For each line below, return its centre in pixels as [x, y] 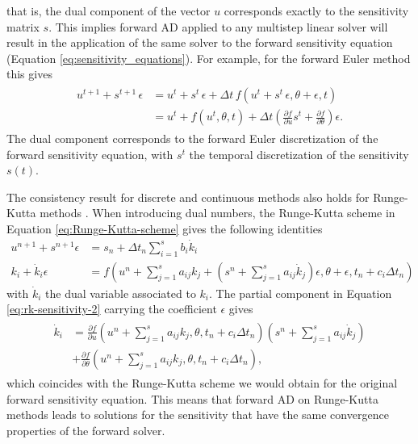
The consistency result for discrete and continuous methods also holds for [188, 197]
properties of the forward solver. [86, 430]
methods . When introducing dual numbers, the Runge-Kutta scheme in [217, 213]
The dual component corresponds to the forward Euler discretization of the [192, 138]
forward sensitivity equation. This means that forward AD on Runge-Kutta [192, 398]
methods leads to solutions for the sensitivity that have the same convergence [198, 415]
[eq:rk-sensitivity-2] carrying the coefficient [112, 309]
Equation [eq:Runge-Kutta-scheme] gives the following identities [165, 229]
